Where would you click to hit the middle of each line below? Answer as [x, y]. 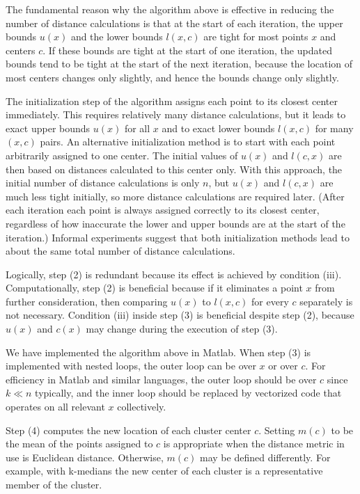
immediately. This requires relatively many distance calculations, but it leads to [176, 114]
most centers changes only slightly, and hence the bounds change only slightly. [172, 77]
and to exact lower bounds [218, 128]
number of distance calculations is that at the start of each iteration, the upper [174, 23]
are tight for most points [256, 37]
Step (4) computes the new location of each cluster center [128, 430]
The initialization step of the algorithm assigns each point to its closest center [172, 101]
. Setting [277, 430]
